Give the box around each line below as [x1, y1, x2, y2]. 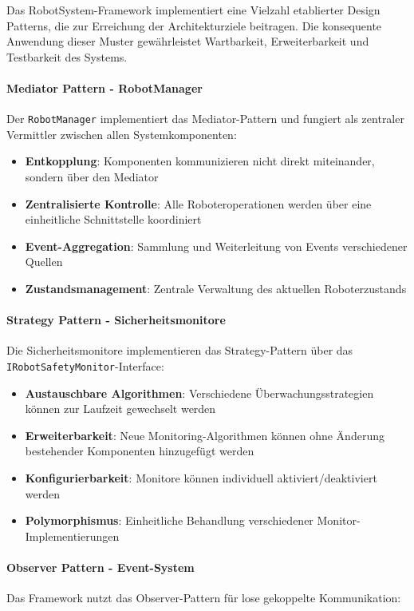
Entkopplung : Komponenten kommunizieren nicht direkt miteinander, [25, 153, 375, 169]
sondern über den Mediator [25, 169, 159, 185]
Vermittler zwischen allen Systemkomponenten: [6, 125, 237, 142]
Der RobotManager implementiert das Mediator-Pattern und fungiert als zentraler [6, 110, 404, 127]
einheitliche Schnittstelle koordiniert [25, 211, 202, 228]
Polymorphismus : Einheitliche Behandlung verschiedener [25, 512, 313, 529]
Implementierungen [25, 527, 120, 544]
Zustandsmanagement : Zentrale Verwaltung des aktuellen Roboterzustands [25, 280, 407, 296]
